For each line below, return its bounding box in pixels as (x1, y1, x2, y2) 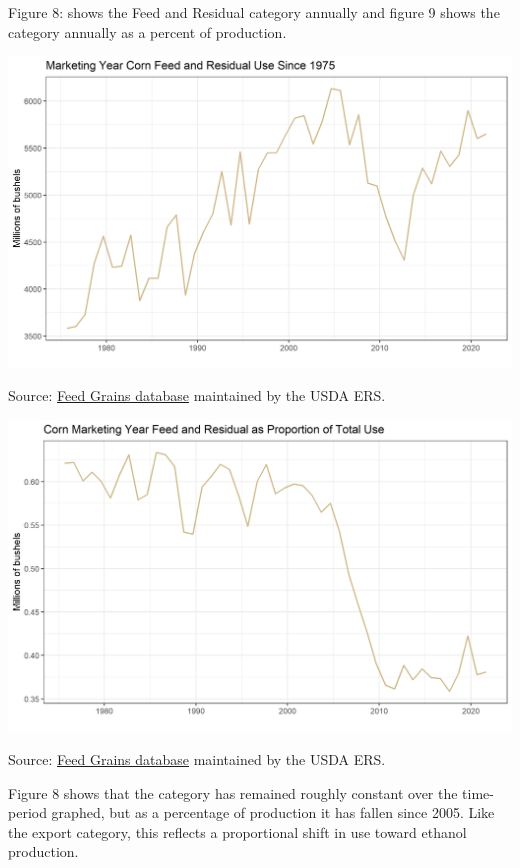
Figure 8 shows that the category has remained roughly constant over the (8, 782, 458, 803)
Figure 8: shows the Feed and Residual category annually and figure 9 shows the (8, 2, 500, 22)
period (8, 802, 47, 823)
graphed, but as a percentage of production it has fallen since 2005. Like (51, 802, 495, 823)
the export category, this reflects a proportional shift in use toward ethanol (8, 821, 467, 842)
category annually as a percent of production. (8, 21, 287, 42)
